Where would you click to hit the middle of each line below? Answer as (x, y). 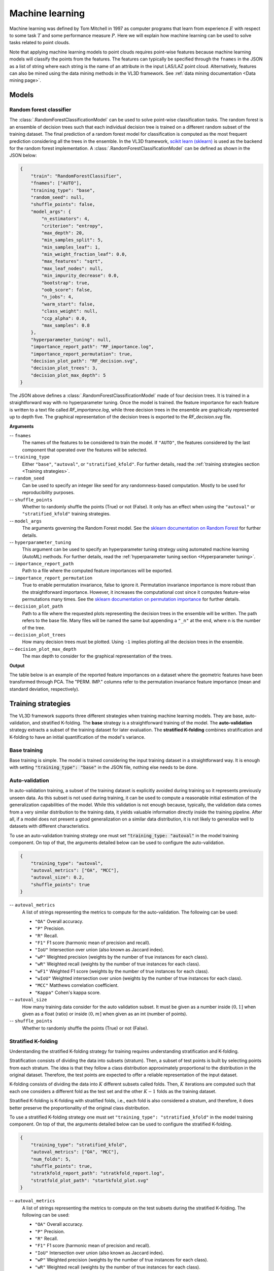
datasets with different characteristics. (49, 826)
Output (17, 665)
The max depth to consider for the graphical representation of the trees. (97, 656)
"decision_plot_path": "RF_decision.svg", (84, 361)
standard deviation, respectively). (44, 689)
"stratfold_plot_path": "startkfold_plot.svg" (90, 1180)
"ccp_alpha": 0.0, (64, 318)
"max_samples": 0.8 (65, 325)
